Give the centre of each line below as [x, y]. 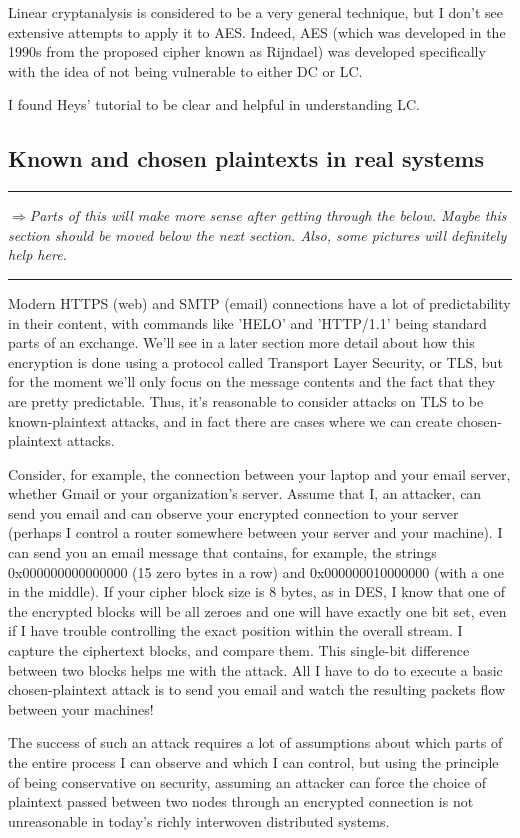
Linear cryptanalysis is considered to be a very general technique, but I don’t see [256, 12]
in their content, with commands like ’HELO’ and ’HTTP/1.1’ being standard [247, 322]
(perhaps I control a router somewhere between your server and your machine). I [255, 532]
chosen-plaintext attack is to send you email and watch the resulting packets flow [256, 689]
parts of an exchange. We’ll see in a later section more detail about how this [241, 342]
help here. [37, 254]
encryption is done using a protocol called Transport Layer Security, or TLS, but [255, 361]
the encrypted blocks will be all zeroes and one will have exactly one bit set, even [257, 610]
